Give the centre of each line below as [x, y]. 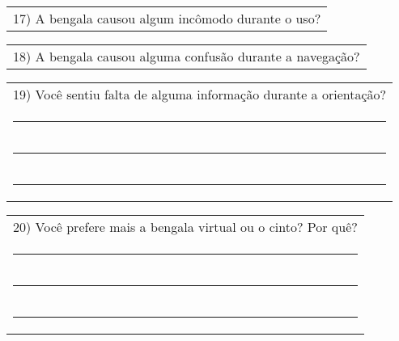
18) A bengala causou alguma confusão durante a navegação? [187, 56]
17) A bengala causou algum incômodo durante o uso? [167, 18]
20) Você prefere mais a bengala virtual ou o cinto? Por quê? [185, 227]
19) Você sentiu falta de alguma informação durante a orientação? [200, 94]
